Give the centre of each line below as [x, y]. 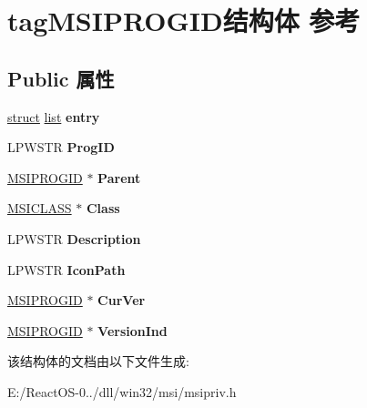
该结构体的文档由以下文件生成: [98, 361]
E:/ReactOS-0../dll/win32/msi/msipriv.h [122, 391]
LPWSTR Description [74, 238]
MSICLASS [40, 208]
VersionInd [133, 330]
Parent [119, 177]
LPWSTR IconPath [66, 269]
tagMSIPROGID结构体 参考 [184, 20]
